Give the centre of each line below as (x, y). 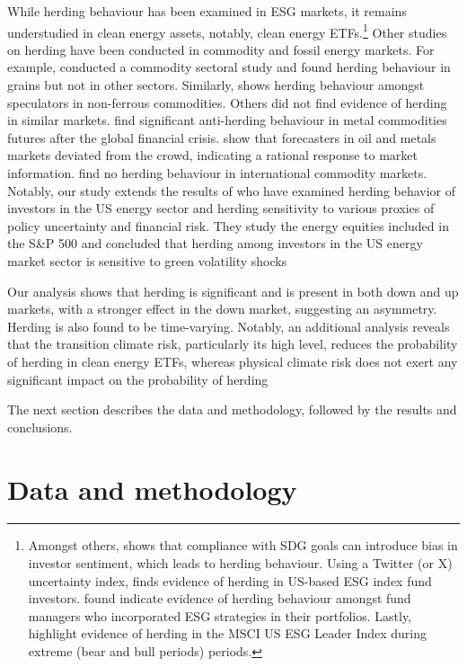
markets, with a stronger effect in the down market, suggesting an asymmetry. (222, 309)
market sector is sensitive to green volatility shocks (147, 260)
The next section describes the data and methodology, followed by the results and (232, 409)
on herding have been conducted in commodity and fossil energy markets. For (221, 49)
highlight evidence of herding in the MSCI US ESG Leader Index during (228, 633)
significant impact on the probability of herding (138, 379)
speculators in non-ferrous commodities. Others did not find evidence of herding (227, 102)
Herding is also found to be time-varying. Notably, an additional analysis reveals (229, 326)
